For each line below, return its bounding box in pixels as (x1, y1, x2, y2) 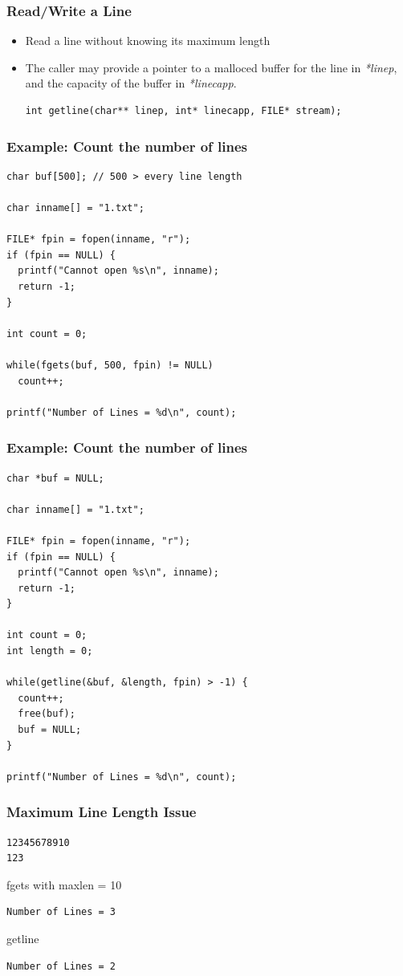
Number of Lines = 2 (6, 960, 116, 972)
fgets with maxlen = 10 (6, 876, 122, 893)
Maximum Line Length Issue (6, 802, 197, 822)
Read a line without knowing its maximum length (25, 32, 271, 49)
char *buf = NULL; (6, 472, 104, 484)
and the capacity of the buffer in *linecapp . (25, 75, 237, 91)
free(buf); (18, 708, 75, 720)
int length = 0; (6, 645, 93, 657)
